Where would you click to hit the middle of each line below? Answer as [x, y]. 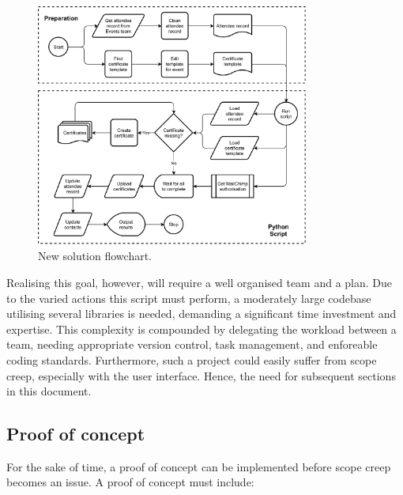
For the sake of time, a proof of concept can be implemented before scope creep [199, 466]
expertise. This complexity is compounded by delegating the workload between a [201, 329]
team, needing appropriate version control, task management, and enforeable [192, 344]
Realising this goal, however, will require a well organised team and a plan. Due [200, 282]
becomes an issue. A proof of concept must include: [130, 482]
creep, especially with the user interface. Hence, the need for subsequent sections [201, 375]
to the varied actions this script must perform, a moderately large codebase [189, 298]
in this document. [49, 391]
